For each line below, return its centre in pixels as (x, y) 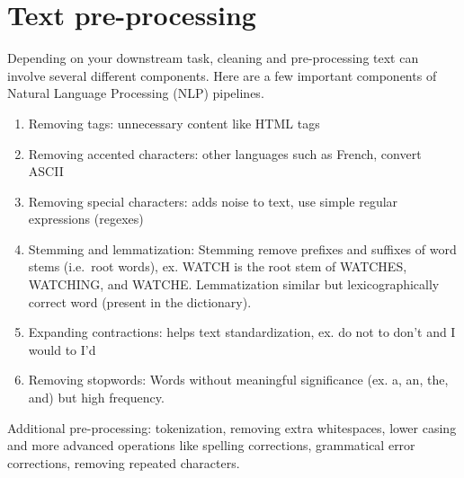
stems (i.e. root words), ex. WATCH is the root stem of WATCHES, (218, 266)
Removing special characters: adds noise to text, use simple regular (213, 201)
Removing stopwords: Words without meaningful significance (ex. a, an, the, (238, 380)
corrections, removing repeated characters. (124, 462)
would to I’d (62, 349)
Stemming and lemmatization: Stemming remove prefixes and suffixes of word (242, 248)
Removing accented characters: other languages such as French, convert (225, 153)
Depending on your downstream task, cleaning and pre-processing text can (213, 58)
